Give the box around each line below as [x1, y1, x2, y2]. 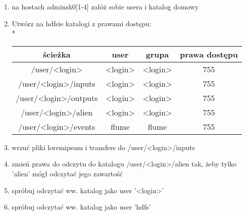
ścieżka [43, 48, 71, 60]
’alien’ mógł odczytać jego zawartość [11, 168, 123, 178]
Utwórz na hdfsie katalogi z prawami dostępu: [11, 18, 152, 28]
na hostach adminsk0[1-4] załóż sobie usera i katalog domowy [11, 1, 199, 11]
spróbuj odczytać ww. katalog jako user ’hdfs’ [11, 202, 151, 212]
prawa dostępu [179, 48, 238, 60]
